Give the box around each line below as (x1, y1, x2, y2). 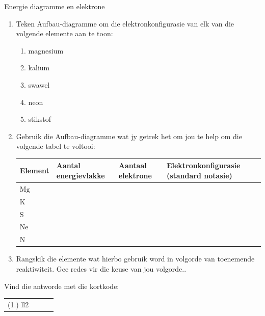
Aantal (56, 160, 81, 171)
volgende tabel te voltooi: (16, 141, 95, 151)
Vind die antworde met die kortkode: (4, 280, 119, 291)
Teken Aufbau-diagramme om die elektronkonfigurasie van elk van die (16, 18, 234, 29)
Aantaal (118, 160, 147, 171)
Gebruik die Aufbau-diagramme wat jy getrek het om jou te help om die (16, 130, 242, 141)
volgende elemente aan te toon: (16, 28, 113, 39)
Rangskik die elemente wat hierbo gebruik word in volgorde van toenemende (16, 253, 255, 264)
